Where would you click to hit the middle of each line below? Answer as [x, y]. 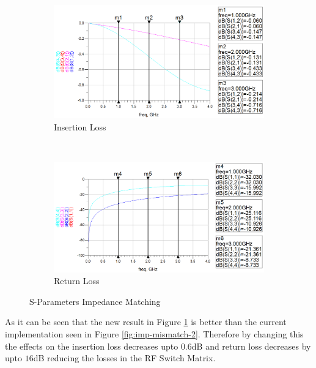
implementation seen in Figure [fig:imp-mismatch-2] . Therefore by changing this [154, 333]
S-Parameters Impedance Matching [95, 301]
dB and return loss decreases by [251, 346]
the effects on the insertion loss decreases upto [92, 346]
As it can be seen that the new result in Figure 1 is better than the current [146, 322]
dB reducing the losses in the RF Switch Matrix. [124, 358]
